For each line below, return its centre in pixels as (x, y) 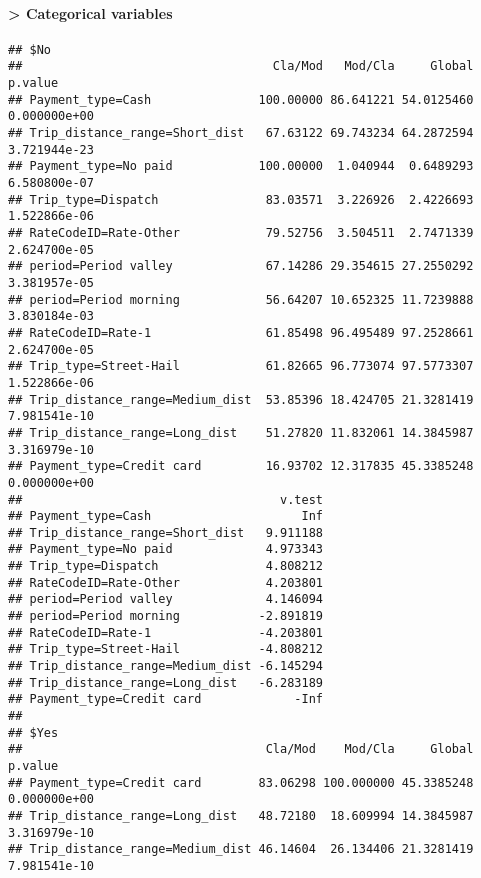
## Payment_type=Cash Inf (165, 516)
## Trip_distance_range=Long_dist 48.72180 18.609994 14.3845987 (241, 815)
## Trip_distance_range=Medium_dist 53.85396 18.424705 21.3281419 (241, 399)
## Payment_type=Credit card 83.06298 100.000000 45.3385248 (241, 782)
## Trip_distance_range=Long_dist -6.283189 (165, 682)
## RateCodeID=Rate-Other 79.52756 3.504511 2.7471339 (241, 233)
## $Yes (33, 732)
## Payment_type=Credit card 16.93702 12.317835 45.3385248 (241, 466)
